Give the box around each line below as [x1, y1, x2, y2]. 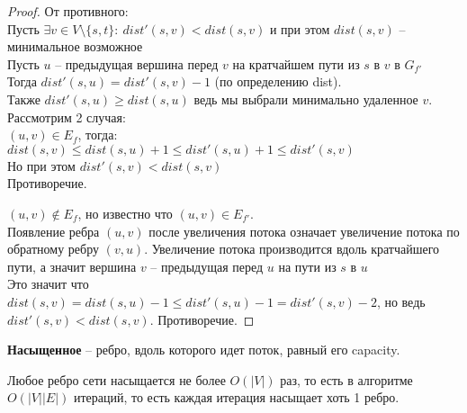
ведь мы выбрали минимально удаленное [193, 89, 418, 108]
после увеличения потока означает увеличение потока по [148, 221, 460, 240]
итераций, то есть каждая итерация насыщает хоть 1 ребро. [73, 388, 400, 407]
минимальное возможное [7, 37, 143, 56]
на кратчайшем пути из [232, 54, 360, 73]
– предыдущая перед [150, 256, 264, 275]
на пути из [278, 256, 337, 275]
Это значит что [7, 274, 89, 293]
